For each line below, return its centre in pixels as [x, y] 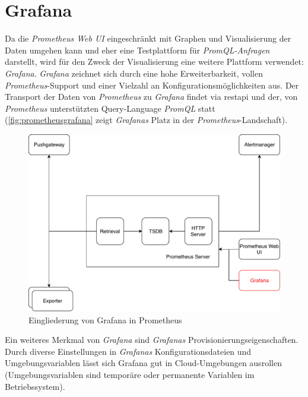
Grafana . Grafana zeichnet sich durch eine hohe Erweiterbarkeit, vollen [134, 73]
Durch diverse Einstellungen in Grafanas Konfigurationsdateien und [128, 351]
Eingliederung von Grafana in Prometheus [105, 319]
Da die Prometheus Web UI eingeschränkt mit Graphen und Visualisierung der [148, 38]
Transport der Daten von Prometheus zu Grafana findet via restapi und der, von [151, 97]
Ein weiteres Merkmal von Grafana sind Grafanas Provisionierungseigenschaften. [152, 340]
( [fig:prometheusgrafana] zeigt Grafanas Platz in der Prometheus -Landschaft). [146, 120]
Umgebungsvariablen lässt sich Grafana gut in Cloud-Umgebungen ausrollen [143, 363]
